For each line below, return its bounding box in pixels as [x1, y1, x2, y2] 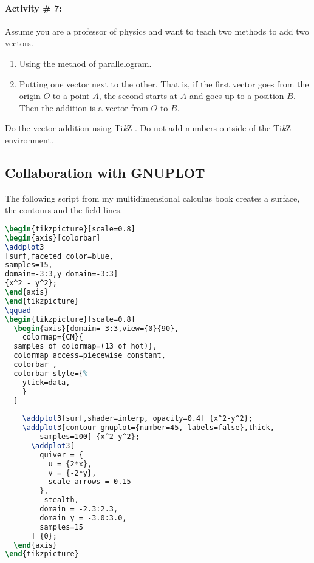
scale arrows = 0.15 [48, 477, 131, 486]
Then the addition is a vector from [19, 101, 148, 114]
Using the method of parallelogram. [19, 56, 152, 69]
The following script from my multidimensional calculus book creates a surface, [5, 191, 300, 204]
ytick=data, [22, 378, 70, 387]
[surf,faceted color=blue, [5, 251, 114, 261]
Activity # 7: [5, 1, 62, 14]
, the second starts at [98, 89, 178, 102]
